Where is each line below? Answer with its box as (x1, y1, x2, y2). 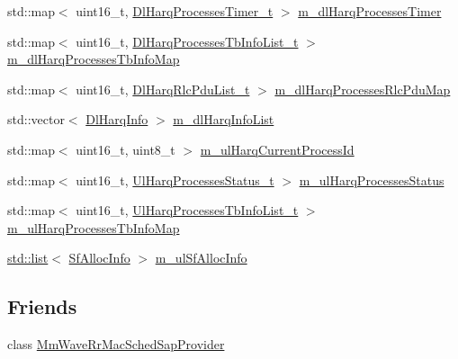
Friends (7, 292, 77, 320)
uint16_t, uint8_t (76, 139, 175, 158)
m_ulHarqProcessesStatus (299, 170, 445, 189)
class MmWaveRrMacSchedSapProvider (7, 335, 225, 354)
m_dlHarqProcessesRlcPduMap (274, 79, 451, 98)
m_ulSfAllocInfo (155, 248, 247, 267)
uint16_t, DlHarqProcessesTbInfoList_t (76, 31, 299, 50)
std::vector (7, 110, 65, 129)
